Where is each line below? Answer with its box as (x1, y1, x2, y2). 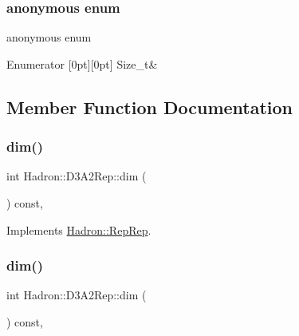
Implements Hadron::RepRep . (6, 221, 151, 238)
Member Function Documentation (6, 94, 293, 119)
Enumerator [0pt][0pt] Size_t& (6, 55, 158, 72)
